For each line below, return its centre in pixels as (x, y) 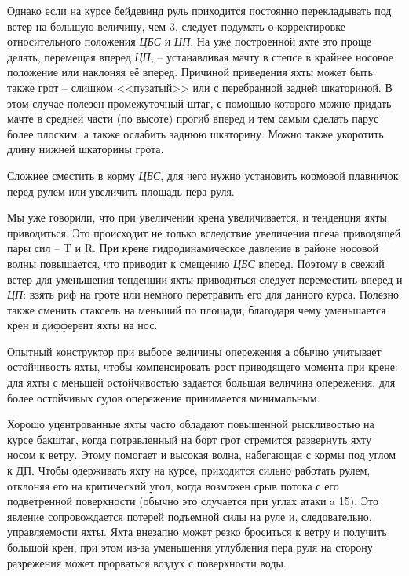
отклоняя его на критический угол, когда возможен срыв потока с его (173, 485)
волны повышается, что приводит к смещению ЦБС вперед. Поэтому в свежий (196, 263)
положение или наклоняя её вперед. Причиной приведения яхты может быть (190, 72)
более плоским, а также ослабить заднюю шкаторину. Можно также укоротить (195, 133)
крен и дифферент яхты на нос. (82, 325)
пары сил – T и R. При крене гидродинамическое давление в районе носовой (193, 248)
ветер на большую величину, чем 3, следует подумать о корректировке (176, 26)
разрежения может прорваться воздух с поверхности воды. (147, 562)
